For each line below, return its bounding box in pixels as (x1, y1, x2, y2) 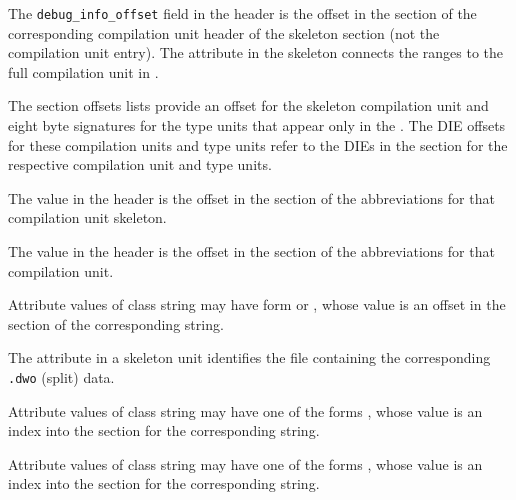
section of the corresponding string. (8, 313, 224, 334)
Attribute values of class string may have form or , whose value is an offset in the (8, 294, 506, 315)
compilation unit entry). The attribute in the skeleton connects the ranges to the (8, 42, 504, 63)
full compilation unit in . (8, 61, 159, 82)
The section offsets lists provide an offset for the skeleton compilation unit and (8, 95, 489, 116)
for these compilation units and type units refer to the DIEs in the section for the (8, 134, 508, 155)
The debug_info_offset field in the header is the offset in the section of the (8, 3, 477, 23)
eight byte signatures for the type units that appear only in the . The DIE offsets (8, 115, 506, 136)
